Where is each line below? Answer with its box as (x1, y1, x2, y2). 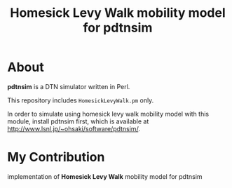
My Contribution (7, 149, 105, 166)
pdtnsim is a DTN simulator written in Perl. (7, 82, 130, 90)
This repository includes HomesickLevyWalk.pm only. (7, 96, 154, 105)
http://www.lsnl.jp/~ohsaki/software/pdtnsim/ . (7, 124, 140, 133)
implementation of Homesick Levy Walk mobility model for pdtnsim (7, 172, 203, 180)
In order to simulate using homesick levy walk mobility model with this (7, 109, 209, 118)
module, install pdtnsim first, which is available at (7, 117, 149, 126)
